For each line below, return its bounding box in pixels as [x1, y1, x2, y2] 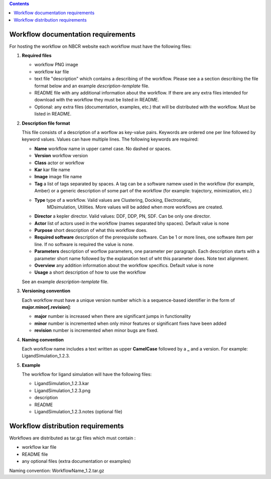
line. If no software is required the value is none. [34, 241, 134, 247]
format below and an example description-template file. [34, 83, 150, 89]
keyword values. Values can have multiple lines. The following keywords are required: [22, 136, 199, 143]
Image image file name [34, 174, 82, 180]
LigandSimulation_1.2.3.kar [34, 381, 89, 387]
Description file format [22, 120, 70, 126]
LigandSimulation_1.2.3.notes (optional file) [34, 409, 122, 415]
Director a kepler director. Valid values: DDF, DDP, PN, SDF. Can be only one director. [34, 213, 211, 219]
